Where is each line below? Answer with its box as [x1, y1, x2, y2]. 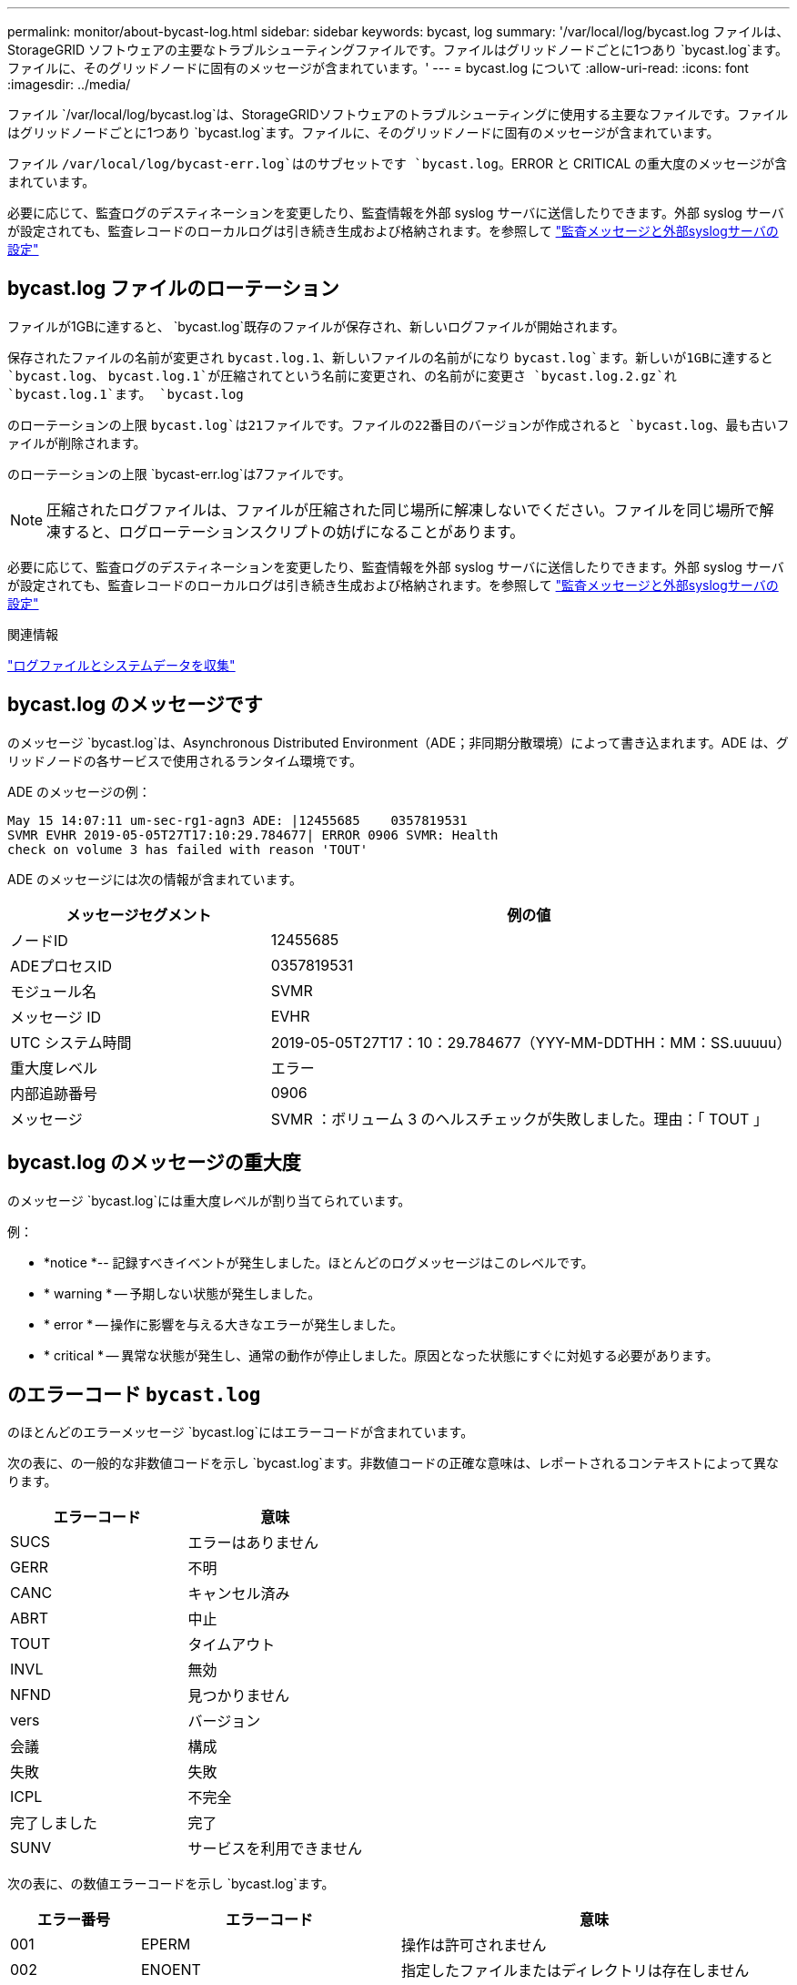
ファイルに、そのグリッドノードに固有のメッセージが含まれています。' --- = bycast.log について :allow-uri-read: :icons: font [7, 60, 749, 76]
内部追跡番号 [10, 1084, 98, 1103]
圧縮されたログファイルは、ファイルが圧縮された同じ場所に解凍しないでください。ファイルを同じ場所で [46, 500, 760, 519]
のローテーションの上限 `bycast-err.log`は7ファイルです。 [7, 465, 351, 482]
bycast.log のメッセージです [7, 693, 263, 717]
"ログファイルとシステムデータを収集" [7, 657, 236, 673]
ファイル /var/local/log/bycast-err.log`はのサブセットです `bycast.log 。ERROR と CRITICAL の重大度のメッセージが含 [7, 156, 787, 171]
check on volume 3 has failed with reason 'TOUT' [7, 841, 368, 857]
